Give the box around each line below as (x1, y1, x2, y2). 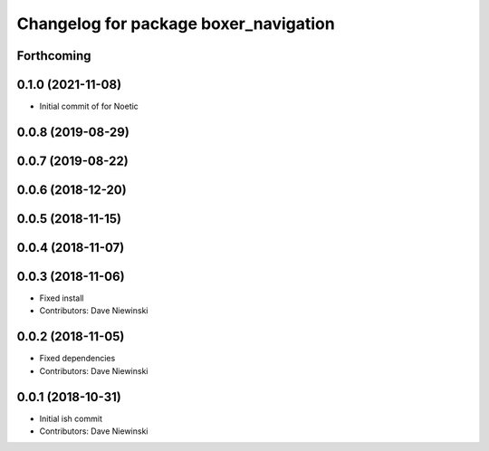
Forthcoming (16, 48, 91, 63)
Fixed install (39, 293, 84, 303)
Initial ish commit (39, 413, 103, 424)
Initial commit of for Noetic (39, 101, 139, 112)
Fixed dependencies (39, 353, 116, 364)
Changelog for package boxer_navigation (16, 14, 335, 34)
